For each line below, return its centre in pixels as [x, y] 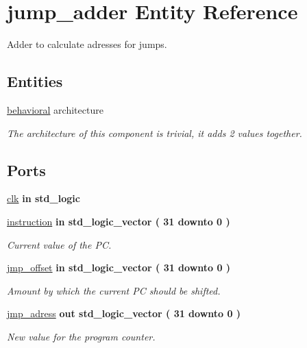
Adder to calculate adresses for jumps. [87, 44]
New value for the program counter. [81, 336]
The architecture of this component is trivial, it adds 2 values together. [155, 133]
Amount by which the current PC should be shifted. [114, 290]
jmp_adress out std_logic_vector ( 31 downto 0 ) [124, 313]
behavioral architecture [55, 109]
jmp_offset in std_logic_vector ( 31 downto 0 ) [119, 268]
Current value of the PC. [59, 244]
